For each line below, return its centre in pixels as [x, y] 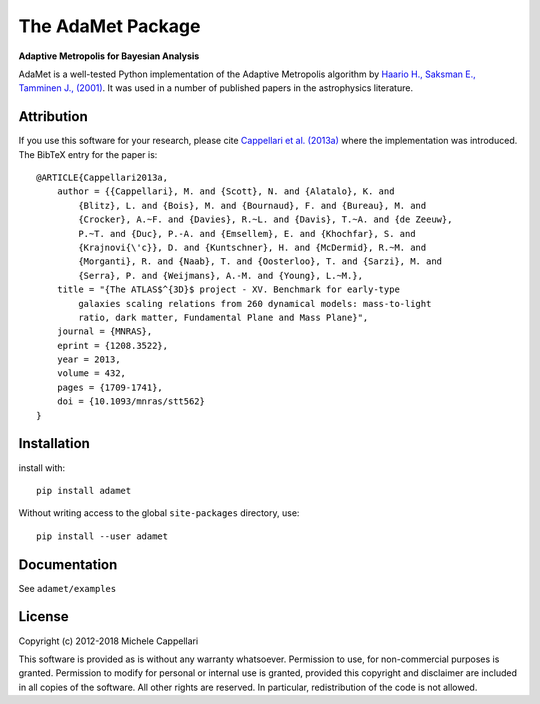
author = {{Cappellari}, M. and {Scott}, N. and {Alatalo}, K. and [225, 191]
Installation [54, 443]
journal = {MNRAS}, [104, 331]
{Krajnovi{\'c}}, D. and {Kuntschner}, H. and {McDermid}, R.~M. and [252, 247]
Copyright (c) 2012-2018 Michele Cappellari [108, 641]
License [43, 616]
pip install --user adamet [102, 536]
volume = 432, [91, 373]
